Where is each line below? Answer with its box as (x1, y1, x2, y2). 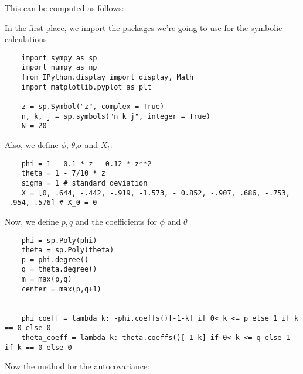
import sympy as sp (21, 53, 97, 62)
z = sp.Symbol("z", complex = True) (21, 102, 165, 111)
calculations (5, 33, 47, 45)
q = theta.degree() (21, 265, 97, 274)
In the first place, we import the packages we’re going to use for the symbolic (5, 21, 282, 33)
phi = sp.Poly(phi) (21, 236, 97, 245)
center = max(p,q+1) (21, 284, 101, 293)
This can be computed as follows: (5, 2, 124, 13)
